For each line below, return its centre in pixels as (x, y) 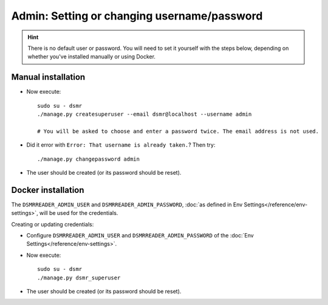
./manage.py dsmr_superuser (79, 278)
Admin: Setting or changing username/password (137, 16)
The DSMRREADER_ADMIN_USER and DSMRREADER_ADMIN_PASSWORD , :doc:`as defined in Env (127, 205)
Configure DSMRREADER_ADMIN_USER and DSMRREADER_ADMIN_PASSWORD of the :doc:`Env (140, 236)
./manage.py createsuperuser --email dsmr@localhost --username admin (145, 114)
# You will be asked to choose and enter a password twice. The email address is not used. (178, 131)
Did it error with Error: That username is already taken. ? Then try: (121, 145)
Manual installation (48, 77)
